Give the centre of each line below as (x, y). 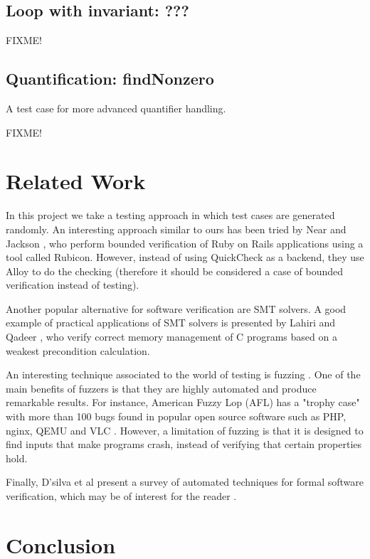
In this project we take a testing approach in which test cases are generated (170, 215)
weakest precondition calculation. (78, 350)
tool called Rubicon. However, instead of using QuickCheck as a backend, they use (185, 257)
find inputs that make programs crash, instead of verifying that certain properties (184, 444)
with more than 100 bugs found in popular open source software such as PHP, (176, 416)
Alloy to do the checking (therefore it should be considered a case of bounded (175, 271)
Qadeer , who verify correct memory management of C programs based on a (171, 337)
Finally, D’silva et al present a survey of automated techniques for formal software (185, 482)
